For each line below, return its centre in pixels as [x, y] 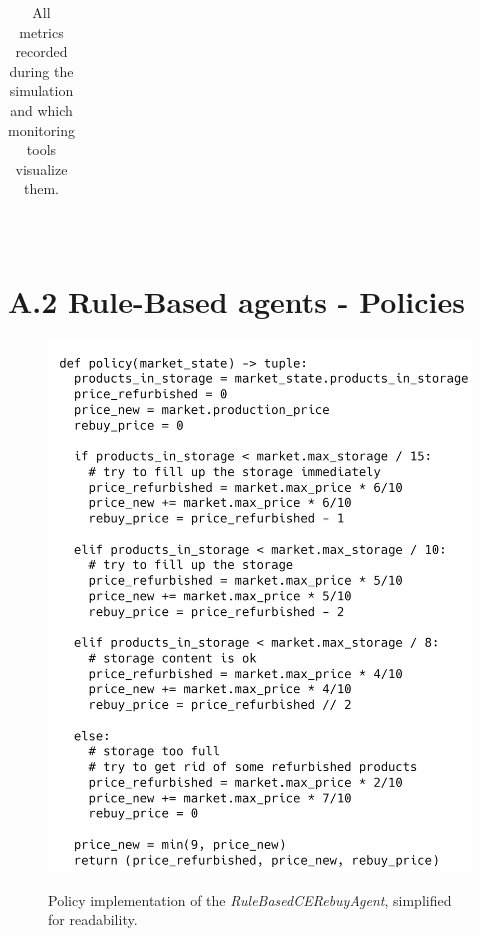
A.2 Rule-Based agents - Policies [236, 301]
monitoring [41, 129]
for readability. [93, 919]
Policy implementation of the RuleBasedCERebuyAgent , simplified [250, 899]
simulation [41, 90]
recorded [41, 51]
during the [41, 70]
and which [41, 109]
